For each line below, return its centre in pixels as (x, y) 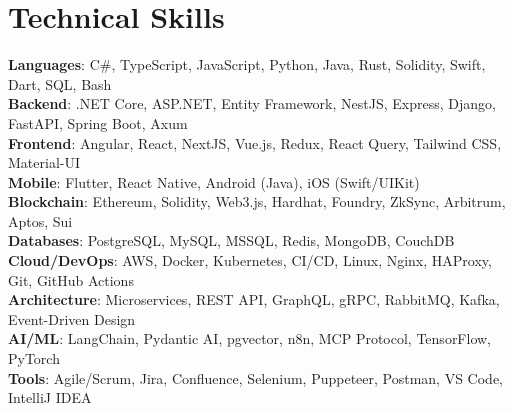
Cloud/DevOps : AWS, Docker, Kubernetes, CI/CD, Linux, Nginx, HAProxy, (250, 260)
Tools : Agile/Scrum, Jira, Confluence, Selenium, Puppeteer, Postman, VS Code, (255, 377)
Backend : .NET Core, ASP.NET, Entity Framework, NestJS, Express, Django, (252, 103)
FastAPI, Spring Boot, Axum (98, 122)
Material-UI (44, 162)
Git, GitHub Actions (71, 279)
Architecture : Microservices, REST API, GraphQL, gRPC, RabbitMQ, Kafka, (254, 299)
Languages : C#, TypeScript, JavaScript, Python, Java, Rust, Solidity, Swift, (247, 64)
